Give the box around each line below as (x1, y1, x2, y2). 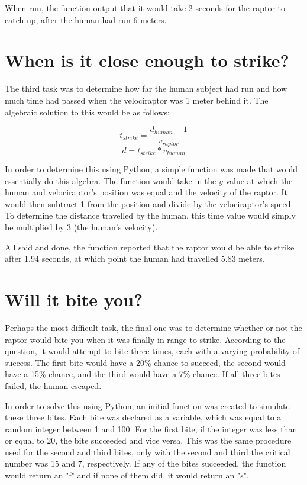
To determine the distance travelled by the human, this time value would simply (5, 209, 296, 221)
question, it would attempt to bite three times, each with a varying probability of (5, 345, 300, 357)
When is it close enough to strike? (5, 48, 289, 72)
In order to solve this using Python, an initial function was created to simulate (5, 399, 290, 412)
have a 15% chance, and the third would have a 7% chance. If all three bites (5, 368, 280, 380)
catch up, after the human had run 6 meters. (5, 13, 167, 25)
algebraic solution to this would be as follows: (5, 105, 170, 118)
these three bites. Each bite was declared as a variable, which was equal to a (5, 411, 282, 423)
